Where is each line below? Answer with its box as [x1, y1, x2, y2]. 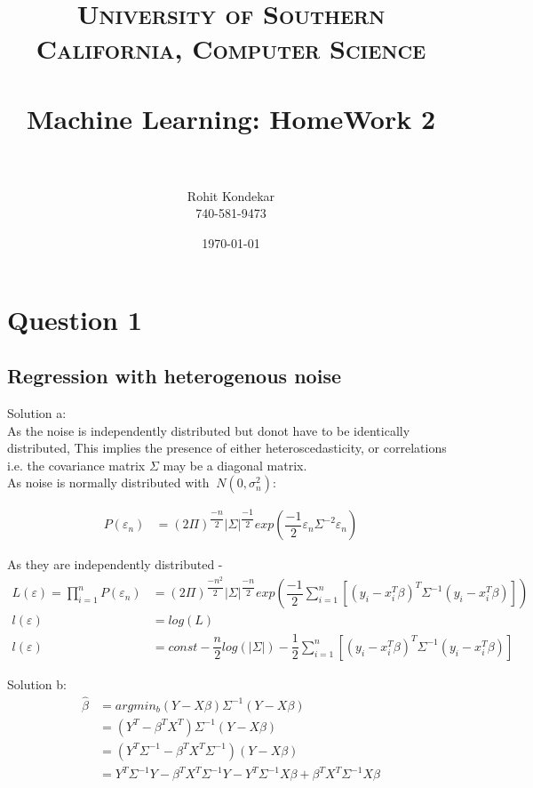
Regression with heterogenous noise [7, 362, 341, 390]
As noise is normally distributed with [7, 473, 210, 492]
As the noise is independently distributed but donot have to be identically [7, 421, 410, 439]
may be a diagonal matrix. [163, 455, 307, 474]
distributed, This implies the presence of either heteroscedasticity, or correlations [7, 438, 447, 457]
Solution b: [7, 674, 67, 693]
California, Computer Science [36, 30, 426, 67]
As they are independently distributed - [7, 555, 223, 574]
